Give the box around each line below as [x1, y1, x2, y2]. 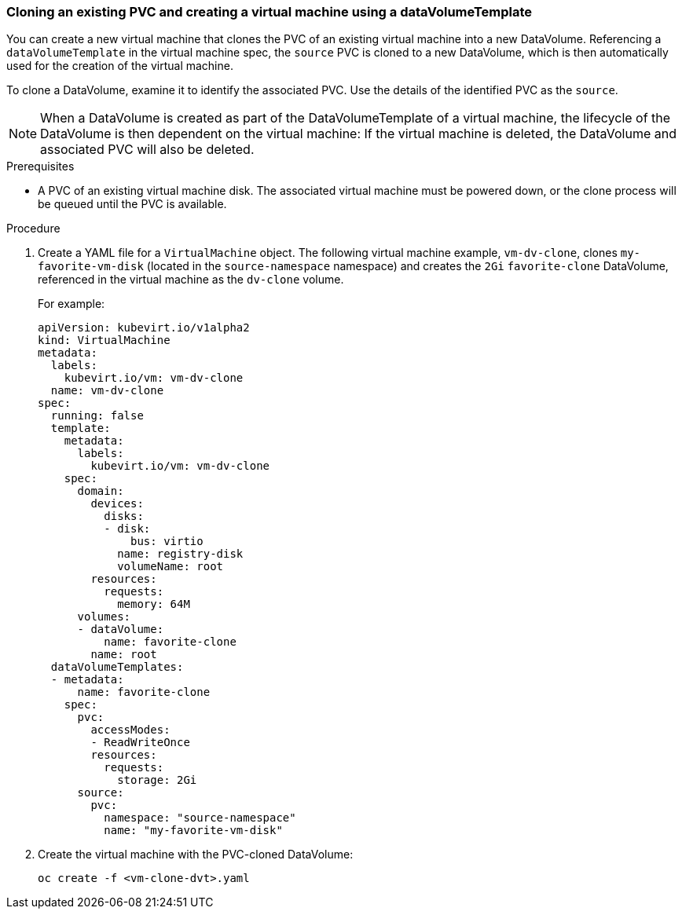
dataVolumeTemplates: [50, 661, 184, 674]
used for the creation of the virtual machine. [6, 59, 233, 73]
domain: [77, 485, 124, 498]
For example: [38, 297, 105, 311]
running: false [50, 409, 144, 423]
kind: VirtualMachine [38, 334, 170, 347]
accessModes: [90, 723, 170, 737]
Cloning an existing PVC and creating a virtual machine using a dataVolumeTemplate [6, 4, 533, 20]
